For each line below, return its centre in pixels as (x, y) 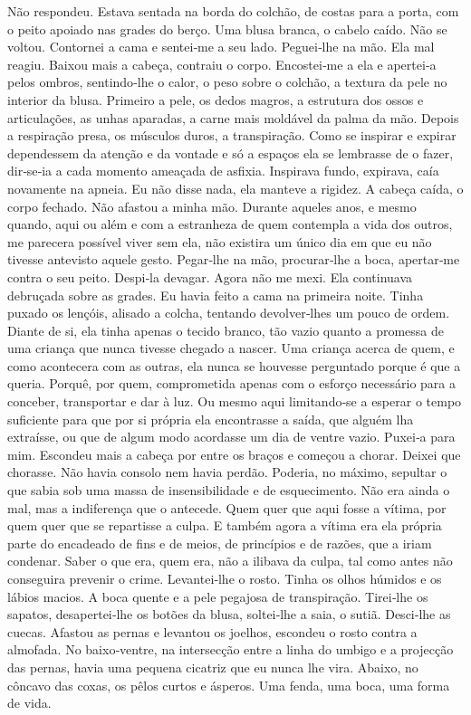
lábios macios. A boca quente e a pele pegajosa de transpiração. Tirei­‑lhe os (218, 596)
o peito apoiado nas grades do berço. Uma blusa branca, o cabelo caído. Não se (227, 29)
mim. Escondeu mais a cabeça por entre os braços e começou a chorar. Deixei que (234, 454)
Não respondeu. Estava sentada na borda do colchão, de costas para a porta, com (233, 11)
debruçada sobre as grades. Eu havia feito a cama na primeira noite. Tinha (216, 295)
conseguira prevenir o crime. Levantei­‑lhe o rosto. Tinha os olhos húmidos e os (225, 578)
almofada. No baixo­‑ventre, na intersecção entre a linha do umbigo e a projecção (231, 649)
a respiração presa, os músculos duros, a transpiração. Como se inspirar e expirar (232, 135)
